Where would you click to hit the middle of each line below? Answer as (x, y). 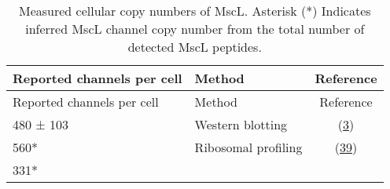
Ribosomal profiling (248, 147)
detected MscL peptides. (195, 47)
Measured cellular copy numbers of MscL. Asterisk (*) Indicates (195, 11)
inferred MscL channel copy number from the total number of (195, 29)
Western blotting (241, 124)
